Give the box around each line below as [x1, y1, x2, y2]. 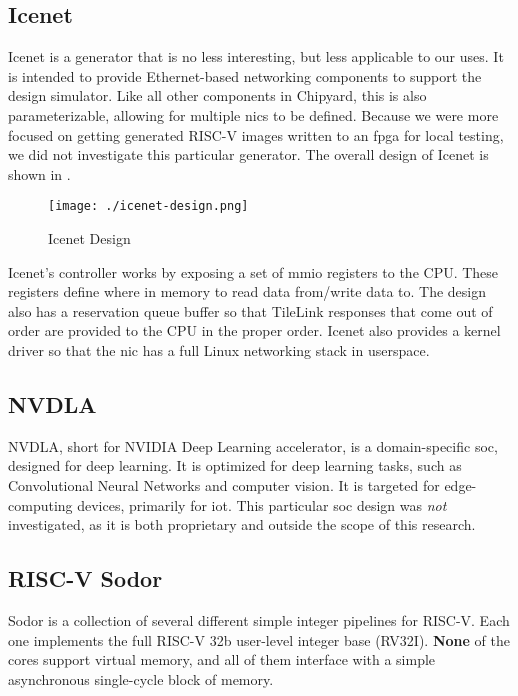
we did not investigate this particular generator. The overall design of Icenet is [8, 144, 489, 165]
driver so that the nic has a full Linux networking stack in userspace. [8, 339, 430, 360]
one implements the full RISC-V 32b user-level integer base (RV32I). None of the [8, 629, 510, 650]
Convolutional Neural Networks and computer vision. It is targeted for [8, 474, 440, 495]
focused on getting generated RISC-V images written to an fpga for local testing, [8, 124, 504, 145]
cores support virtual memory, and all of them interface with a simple [8, 649, 436, 670]
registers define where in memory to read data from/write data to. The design [8, 281, 487, 302]
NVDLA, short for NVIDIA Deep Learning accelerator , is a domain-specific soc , [8, 435, 498, 456]
